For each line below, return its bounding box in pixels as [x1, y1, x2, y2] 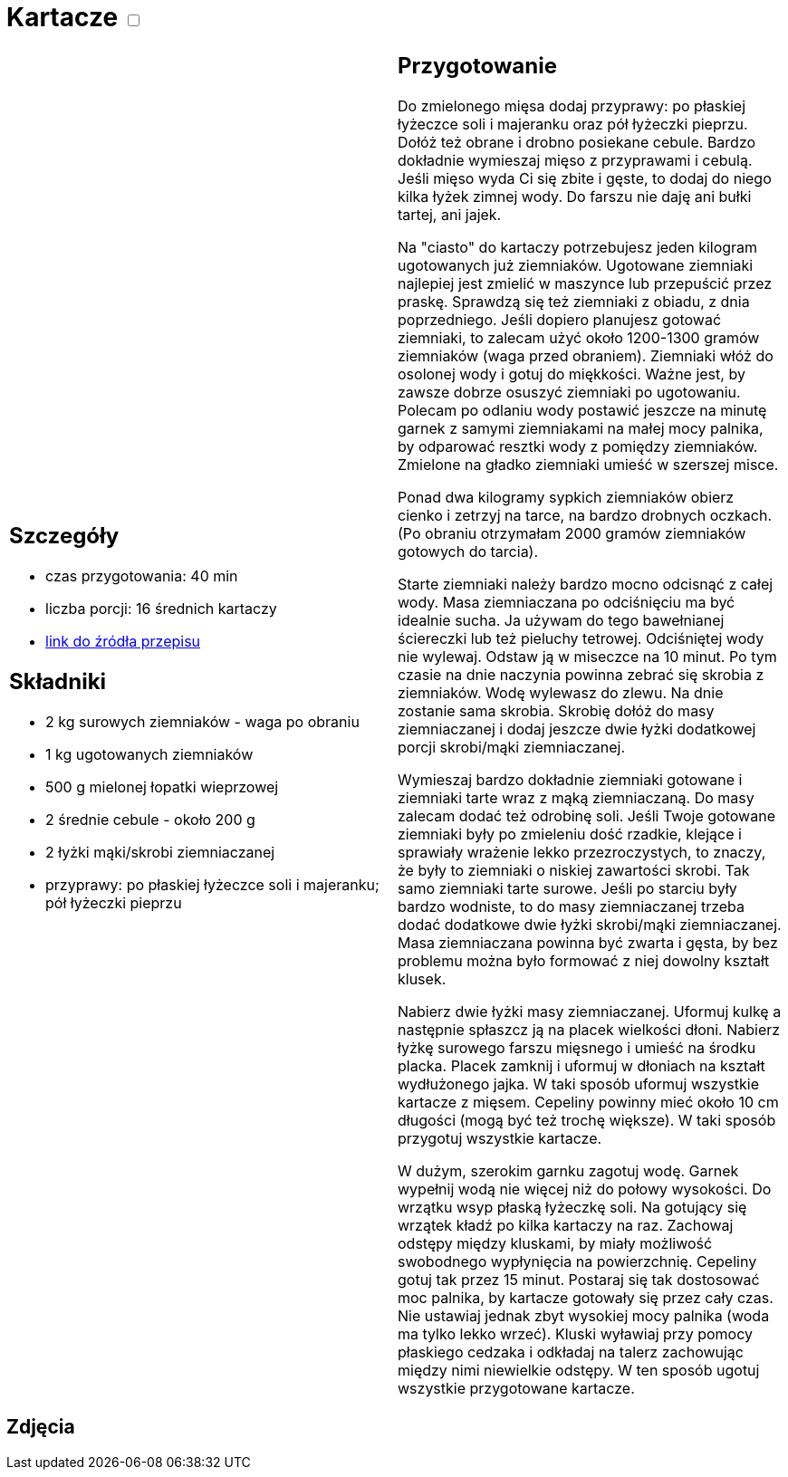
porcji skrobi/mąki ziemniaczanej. [398, 737, 626, 756]
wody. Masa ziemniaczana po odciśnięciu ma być [398, 592, 735, 611]
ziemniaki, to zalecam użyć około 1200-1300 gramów [398, 328, 760, 347]
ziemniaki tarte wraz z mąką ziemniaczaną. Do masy [398, 788, 754, 807]
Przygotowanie [398, 52, 557, 79]
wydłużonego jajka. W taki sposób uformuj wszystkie [398, 1074, 759, 1093]
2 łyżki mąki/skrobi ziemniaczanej [45, 843, 275, 862]
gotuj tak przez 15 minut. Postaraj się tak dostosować [398, 1270, 760, 1289]
